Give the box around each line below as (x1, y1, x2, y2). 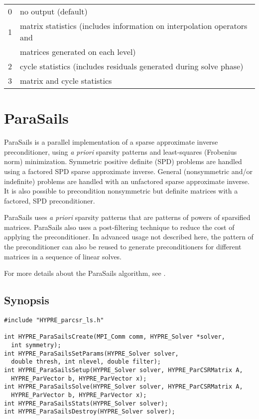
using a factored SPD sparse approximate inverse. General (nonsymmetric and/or (4, 166, 253, 176)
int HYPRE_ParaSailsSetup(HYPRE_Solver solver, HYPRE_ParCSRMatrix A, (4, 366, 243, 374)
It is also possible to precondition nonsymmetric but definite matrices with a (4, 186, 238, 196)
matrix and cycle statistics (20, 75, 112, 86)
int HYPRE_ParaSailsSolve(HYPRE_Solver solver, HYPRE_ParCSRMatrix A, (4, 383, 243, 391)
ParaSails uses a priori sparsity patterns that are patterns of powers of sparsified (4, 212, 251, 222)
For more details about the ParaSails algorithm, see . (4, 268, 166, 278)
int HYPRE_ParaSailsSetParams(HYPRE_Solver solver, (4, 350, 179, 357)
